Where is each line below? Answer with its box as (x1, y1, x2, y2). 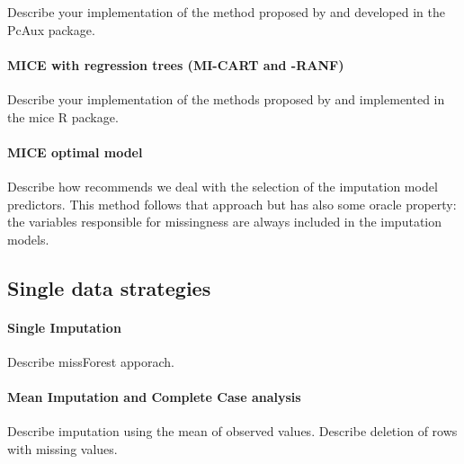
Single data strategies (7, 273, 211, 301)
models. (7, 229, 49, 248)
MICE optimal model (7, 142, 143, 161)
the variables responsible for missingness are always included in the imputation (7, 212, 442, 231)
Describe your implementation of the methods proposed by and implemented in (7, 89, 445, 108)
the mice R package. (7, 107, 119, 126)
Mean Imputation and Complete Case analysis (7, 388, 301, 406)
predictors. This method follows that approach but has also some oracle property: (7, 194, 457, 213)
